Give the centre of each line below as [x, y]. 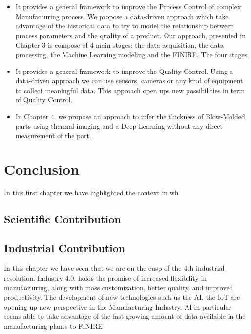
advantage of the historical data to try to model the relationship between [125, 26]
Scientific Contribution [63, 219]
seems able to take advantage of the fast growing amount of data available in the [125, 316]
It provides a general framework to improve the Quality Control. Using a [124, 71]
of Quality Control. [44, 100]
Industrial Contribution [65, 248]
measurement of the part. [53, 135]
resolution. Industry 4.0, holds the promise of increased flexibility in [105, 278]
